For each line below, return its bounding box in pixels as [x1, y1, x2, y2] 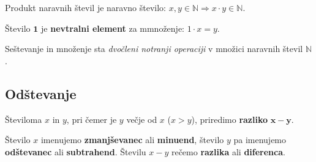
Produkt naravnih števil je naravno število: [5, 1, 167, 13]
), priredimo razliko [191, 112, 268, 125]
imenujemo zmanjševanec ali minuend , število [40, 133, 224, 146]
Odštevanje [5, 84, 77, 103]
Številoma [5, 112, 42, 125]
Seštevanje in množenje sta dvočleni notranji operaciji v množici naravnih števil [5, 42, 303, 55]
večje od [126, 112, 157, 125]
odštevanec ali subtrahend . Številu [5, 145, 146, 158]
